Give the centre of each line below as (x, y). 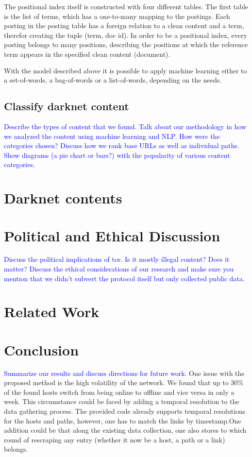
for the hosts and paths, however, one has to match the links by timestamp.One (123, 420)
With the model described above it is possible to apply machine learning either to (126, 70)
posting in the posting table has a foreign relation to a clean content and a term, (124, 25)
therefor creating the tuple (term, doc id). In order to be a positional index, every (126, 35)
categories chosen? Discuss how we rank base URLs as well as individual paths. (122, 145)
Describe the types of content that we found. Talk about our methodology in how (125, 126)
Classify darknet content (67, 106)
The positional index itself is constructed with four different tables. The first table (126, 6)
